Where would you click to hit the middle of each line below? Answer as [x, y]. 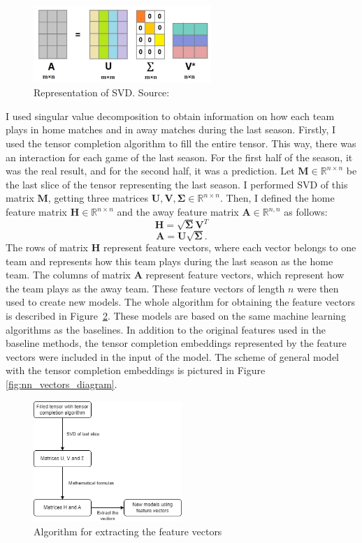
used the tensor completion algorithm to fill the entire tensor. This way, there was [181, 143]
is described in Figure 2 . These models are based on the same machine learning [176, 315]
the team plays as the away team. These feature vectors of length [145, 288]
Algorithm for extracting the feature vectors [128, 531]
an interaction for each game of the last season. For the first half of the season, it [179, 157]
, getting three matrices [98, 198]
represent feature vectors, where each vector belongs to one [230, 247]
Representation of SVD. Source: [102, 92]
